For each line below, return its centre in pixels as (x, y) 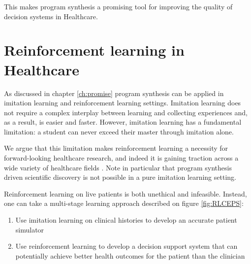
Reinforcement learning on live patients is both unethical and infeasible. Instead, (125, 193)
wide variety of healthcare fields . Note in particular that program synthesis (118, 167)
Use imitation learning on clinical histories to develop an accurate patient (126, 220)
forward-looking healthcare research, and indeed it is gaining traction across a (121, 158)
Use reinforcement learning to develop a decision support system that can (126, 246)
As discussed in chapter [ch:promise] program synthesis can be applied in (114, 93)
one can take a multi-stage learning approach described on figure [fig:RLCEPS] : (124, 203)
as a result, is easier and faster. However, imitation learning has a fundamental (123, 122)
